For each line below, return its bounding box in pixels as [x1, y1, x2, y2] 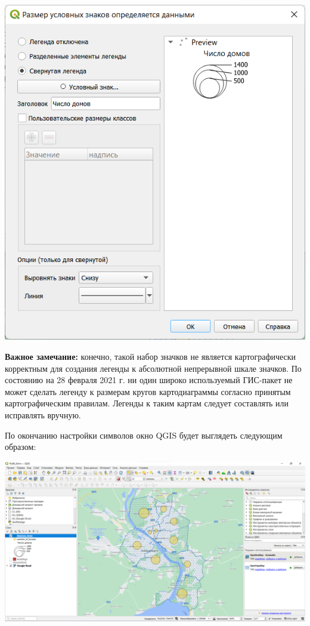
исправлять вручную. [5, 408, 81, 421]
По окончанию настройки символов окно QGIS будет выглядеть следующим [5, 428, 283, 441]
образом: [5, 440, 36, 453]
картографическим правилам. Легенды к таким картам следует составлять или [5, 397, 289, 409]
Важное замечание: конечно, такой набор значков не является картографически [5, 350, 296, 362]
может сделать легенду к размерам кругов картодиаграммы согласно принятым [5, 385, 291, 397]
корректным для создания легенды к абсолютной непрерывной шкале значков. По [5, 362, 302, 374]
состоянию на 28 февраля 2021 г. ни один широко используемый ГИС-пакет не [5, 374, 293, 386]
